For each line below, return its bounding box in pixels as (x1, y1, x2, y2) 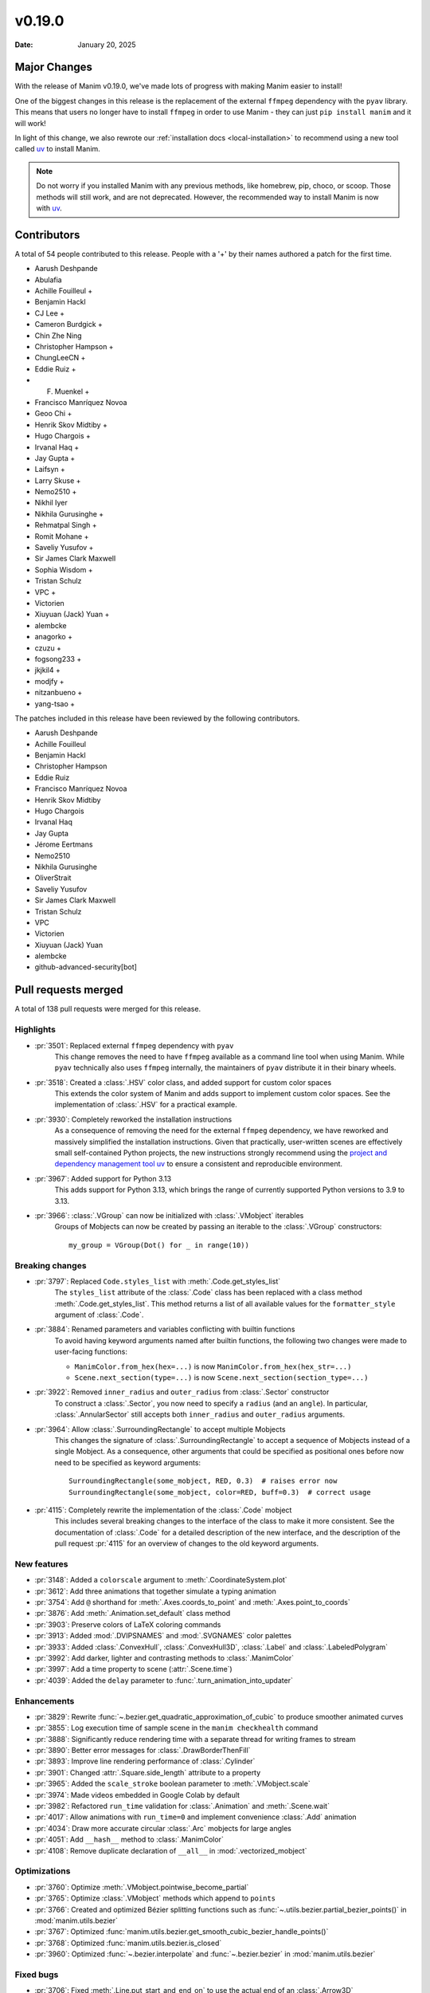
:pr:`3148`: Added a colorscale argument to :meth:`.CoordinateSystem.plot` (34, 1575, 287, 1585)
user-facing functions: (54, 1347, 127, 1357)
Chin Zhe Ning (34, 331, 83, 340)
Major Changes (14, 61, 93, 74)
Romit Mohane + (34, 531, 89, 541)
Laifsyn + (34, 465, 65, 474)
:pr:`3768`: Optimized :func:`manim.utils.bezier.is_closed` (34, 1938, 222, 1948)
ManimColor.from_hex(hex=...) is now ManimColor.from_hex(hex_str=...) (74, 1362, 352, 1371)
